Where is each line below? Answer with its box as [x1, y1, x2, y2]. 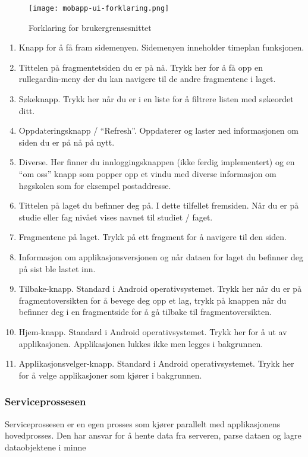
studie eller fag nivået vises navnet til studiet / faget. [18, 210, 213, 223]
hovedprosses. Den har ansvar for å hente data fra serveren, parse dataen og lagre [5, 429, 301, 442]
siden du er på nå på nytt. [18, 135, 115, 148]
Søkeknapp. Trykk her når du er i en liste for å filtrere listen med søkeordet [18, 93, 294, 105]
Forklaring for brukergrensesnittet [29, 21, 152, 33]
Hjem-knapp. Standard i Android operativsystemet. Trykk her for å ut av [18, 325, 287, 338]
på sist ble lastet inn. [18, 262, 96, 275]
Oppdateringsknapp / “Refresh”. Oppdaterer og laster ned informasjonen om [18, 124, 298, 137]
